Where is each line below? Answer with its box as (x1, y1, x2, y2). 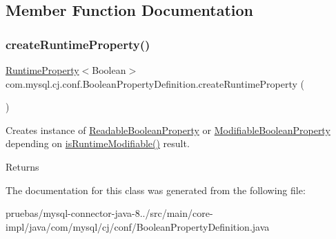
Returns (6, 159, 39, 173)
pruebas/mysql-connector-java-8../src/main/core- (6, 206, 213, 220)
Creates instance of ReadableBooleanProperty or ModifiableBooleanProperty (6, 122, 330, 137)
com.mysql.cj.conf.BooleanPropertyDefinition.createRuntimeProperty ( (6, 76, 304, 90)
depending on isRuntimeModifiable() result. (6, 136, 190, 151)
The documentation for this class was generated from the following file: (6, 182, 306, 197)
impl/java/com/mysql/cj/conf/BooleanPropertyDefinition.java (6, 219, 270, 233)
